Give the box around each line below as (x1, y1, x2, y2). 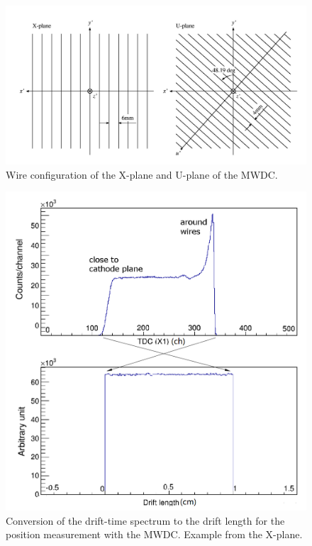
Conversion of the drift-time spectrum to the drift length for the (6, 513, 285, 528)
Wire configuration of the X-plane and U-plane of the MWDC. (6, 167, 278, 182)
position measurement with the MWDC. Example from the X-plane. (6, 527, 303, 542)
